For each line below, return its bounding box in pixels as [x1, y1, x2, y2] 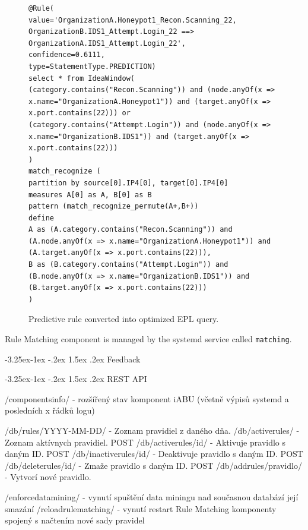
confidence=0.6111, [28, 51, 105, 59]
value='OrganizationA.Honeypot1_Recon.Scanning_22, [28, 15, 237, 24]
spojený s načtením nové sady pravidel [5, 514, 145, 526]
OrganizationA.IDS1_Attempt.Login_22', [28, 39, 186, 48]
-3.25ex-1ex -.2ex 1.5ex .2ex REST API [5, 373, 147, 385]
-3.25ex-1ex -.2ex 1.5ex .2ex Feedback [5, 352, 141, 365]
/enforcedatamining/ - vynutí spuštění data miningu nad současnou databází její [5, 491, 299, 503]
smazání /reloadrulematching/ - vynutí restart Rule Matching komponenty [5, 502, 277, 515]
